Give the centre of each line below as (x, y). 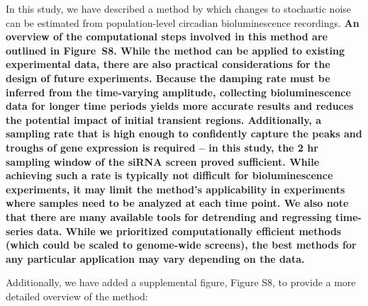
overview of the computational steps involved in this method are (167, 36)
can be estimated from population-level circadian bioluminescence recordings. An (183, 22)
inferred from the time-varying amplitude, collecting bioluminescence (178, 92)
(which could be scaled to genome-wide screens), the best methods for (181, 245)
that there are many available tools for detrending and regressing (169, 216)
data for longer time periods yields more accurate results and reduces (180, 106)
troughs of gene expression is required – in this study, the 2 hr (162, 147)
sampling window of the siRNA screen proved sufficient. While (163, 161)
